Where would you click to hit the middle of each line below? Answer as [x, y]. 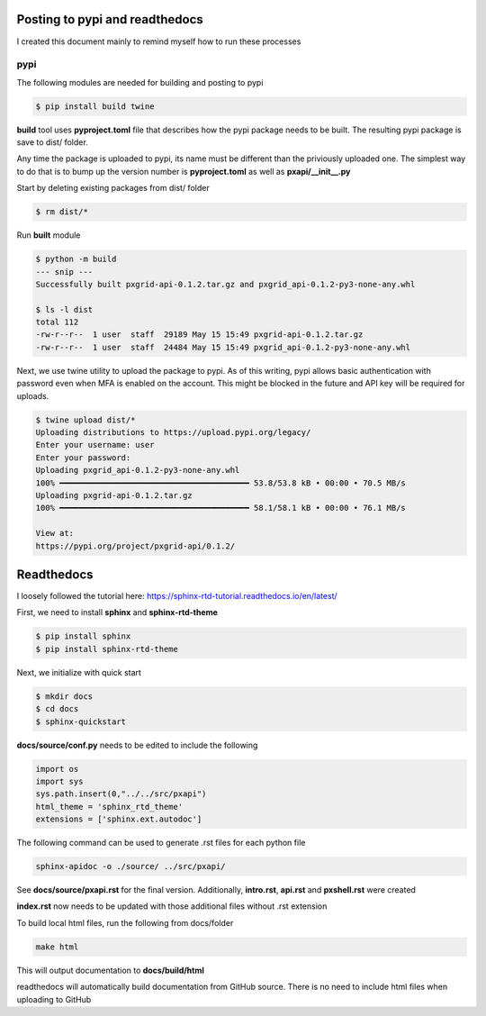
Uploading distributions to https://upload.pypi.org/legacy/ [173, 433]
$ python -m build [76, 259]
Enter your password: [83, 458]
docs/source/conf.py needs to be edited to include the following [137, 745]
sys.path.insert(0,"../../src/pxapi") [121, 794]
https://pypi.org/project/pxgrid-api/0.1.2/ [135, 546]
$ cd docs [57, 709]
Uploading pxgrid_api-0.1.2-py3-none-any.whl [138, 470]
